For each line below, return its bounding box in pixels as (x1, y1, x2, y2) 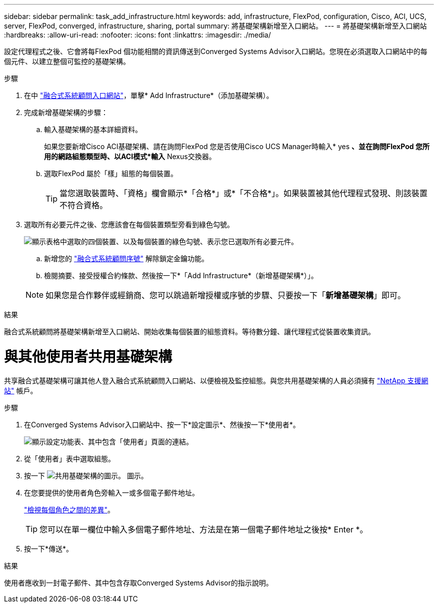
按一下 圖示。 (24, 471, 148, 480)
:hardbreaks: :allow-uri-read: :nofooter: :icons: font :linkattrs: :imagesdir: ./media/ (4, 31, 271, 39)
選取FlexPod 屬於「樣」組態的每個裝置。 (44, 169, 177, 178)
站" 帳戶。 (4, 386, 37, 395)
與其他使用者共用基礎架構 (4, 348, 172, 365)
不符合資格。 (59, 200, 108, 210)
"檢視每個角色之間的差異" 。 (24, 505, 115, 514)
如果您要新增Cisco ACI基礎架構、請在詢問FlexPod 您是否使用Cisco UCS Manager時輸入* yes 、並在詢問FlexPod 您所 (44, 142, 429, 151)
